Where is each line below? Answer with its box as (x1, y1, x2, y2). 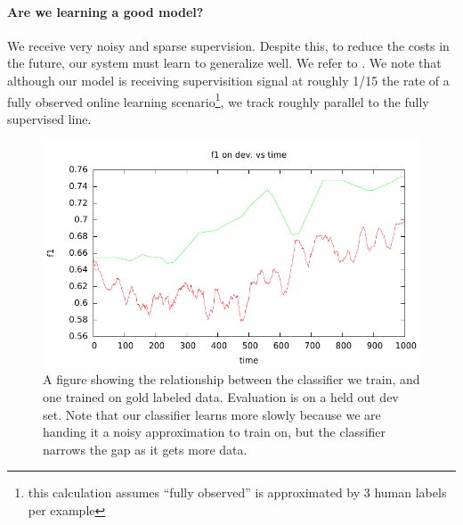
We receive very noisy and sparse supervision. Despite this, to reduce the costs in (7, 36, 450, 54)
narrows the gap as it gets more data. (43, 439, 248, 458)
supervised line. (7, 109, 92, 127)
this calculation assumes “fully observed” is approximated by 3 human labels (28, 483, 447, 502)
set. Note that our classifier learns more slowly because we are (43, 405, 381, 423)
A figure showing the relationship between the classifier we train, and (43, 370, 420, 389)
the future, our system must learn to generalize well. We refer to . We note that (7, 53, 442, 72)
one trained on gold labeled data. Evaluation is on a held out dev (43, 388, 399, 406)
